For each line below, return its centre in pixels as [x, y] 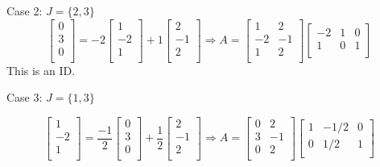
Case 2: [25, 10]
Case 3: [25, 97]
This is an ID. [41, 70]
